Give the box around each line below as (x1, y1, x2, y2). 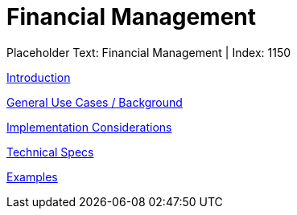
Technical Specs (6, 144, 94, 159)
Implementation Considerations (6, 120, 172, 134)
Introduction (6, 70, 71, 84)
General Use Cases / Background (6, 95, 183, 109)
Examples (6, 169, 58, 184)
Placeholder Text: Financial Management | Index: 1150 (6, 45, 291, 59)
